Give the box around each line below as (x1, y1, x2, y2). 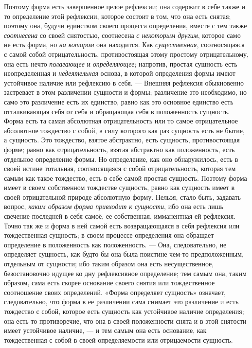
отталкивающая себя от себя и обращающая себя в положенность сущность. (4, 106, 230, 116)
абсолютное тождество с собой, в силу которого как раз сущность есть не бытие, (4, 125, 245, 135)
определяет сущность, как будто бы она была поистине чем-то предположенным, (4, 249, 244, 259)
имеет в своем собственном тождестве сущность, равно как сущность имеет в (4, 182, 235, 192)
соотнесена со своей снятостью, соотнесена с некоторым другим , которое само (4, 30, 241, 40)
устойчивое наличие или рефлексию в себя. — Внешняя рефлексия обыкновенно (4, 77, 244, 87)
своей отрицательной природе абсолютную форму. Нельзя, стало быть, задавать (4, 191, 241, 202)
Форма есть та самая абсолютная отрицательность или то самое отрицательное (4, 116, 238, 126)
